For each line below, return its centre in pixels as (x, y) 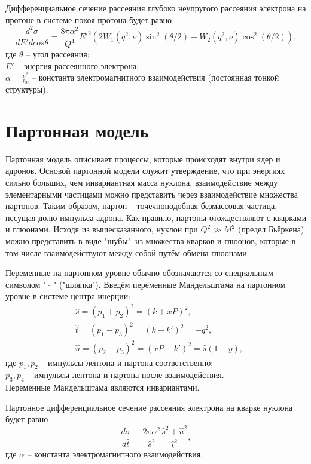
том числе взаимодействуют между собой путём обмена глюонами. (127, 252)
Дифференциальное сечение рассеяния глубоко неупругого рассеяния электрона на (156, 8)
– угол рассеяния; (58, 54)
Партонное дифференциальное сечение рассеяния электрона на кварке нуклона (149, 407)
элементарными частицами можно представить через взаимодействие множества (152, 194)
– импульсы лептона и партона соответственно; (127, 362)
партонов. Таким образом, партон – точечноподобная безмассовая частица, (141, 206)
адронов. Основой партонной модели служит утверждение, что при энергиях (145, 170)
